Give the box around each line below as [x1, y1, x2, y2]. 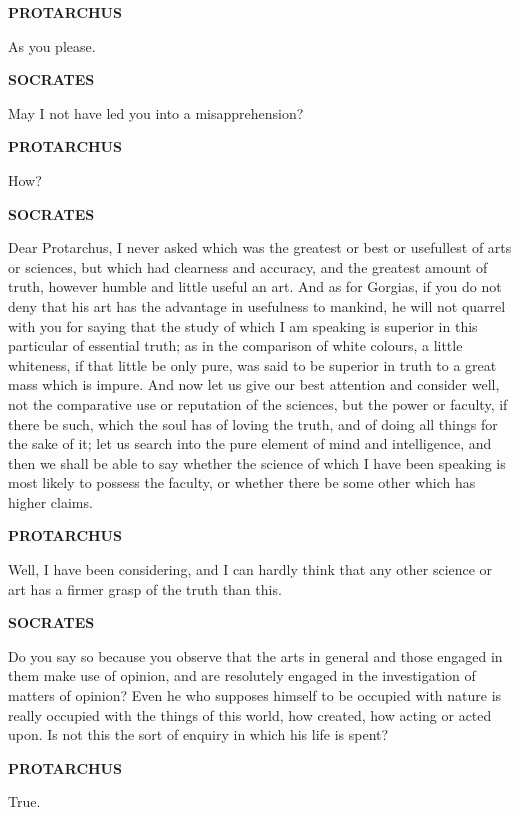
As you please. [8, 35, 96, 56]
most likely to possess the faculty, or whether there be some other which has [8, 472, 476, 493]
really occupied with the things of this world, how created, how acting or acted [8, 704, 492, 725]
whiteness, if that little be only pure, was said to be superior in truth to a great [8, 354, 497, 375]
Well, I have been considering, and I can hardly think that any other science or [8, 559, 493, 580]
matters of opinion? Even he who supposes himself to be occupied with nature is [8, 685, 502, 706]
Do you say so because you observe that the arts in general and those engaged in [8, 645, 503, 666]
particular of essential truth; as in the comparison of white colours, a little [8, 335, 463, 356]
